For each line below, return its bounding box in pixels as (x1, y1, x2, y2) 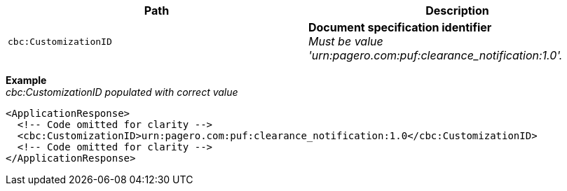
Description (425, 3, 489, 17)
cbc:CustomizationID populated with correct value (6, 86, 238, 98)
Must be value (308, 34, 383, 48)
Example (6, 74, 47, 86)
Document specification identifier (308, 20, 492, 34)
